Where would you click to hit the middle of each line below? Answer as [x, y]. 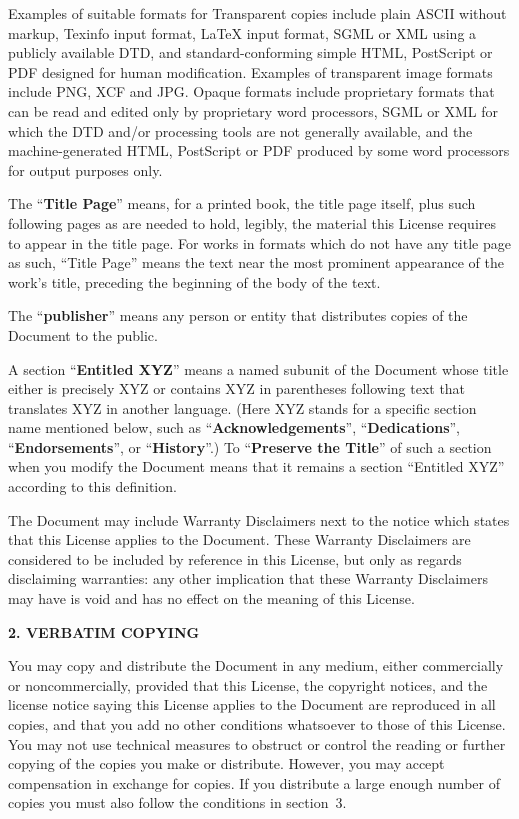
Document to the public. [83, 334]
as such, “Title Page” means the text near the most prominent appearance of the [256, 262]
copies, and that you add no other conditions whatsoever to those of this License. [257, 724]
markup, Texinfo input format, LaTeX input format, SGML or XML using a [242, 32]
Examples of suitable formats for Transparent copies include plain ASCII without [257, 13]
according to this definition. [92, 486]
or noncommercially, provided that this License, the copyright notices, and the [248, 684]
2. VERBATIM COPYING [104, 631]
